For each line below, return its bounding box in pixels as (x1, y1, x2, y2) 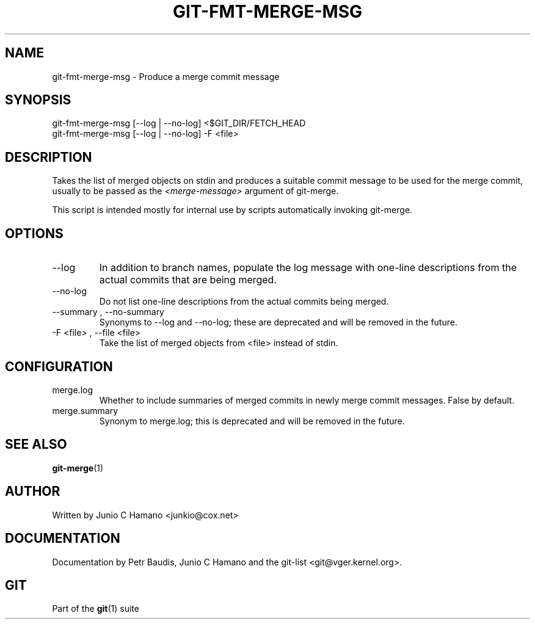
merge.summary (52, 405, 118, 416)
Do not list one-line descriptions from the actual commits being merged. (99, 296, 389, 307)
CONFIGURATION (5, 358, 113, 374)
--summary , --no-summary (52, 307, 164, 317)
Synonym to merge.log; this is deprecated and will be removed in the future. (99, 415, 405, 426)
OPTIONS (5, 225, 64, 241)
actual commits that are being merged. (99, 274, 277, 286)
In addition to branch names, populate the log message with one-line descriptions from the (99, 261, 517, 274)
